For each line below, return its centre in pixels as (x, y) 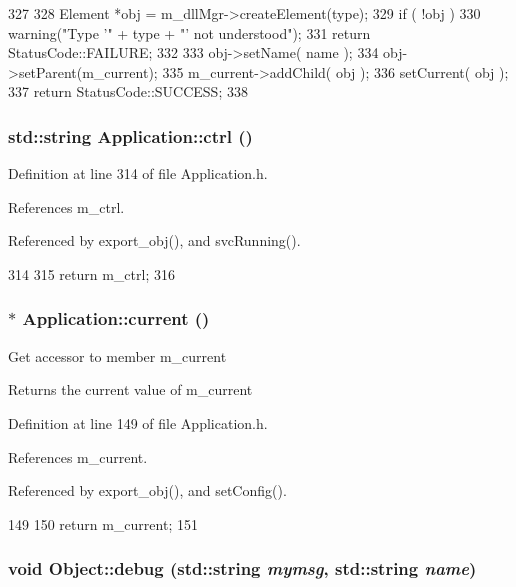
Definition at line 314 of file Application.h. (138, 173)
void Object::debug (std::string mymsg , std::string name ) (242, 568)
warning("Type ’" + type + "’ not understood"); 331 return (189, 32)
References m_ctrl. (66, 206)
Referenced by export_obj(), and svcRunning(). (154, 240)
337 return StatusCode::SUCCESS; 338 (128, 91)
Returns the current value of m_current (130, 389)
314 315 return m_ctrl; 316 (91, 273)
